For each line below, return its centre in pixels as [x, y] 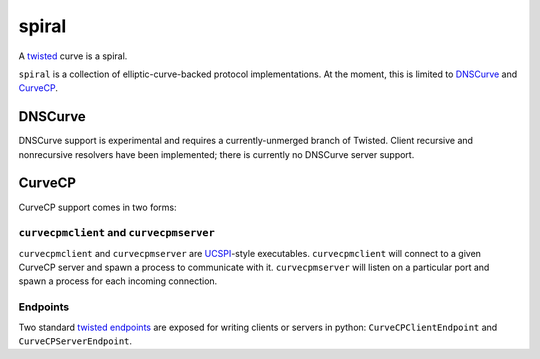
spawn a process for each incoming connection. [118, 281]
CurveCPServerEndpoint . [75, 341]
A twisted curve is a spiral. [73, 56]
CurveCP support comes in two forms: [97, 207]
